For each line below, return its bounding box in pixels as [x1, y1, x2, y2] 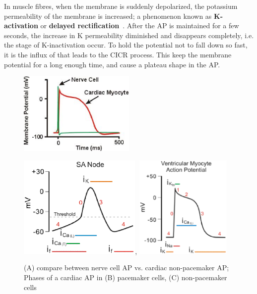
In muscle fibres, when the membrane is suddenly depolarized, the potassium [4, 1, 238, 11]
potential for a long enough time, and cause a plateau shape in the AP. [4, 59, 220, 69]
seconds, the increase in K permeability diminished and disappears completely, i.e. [4, 30, 254, 40]
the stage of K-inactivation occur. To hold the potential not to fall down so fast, [4, 40, 248, 50]
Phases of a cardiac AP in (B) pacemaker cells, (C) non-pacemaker [24, 272, 227, 283]
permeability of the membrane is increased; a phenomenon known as [4, 10, 212, 21]
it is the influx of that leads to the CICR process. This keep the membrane [4, 49, 232, 59]
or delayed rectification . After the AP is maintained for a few [40, 20, 239, 31]
